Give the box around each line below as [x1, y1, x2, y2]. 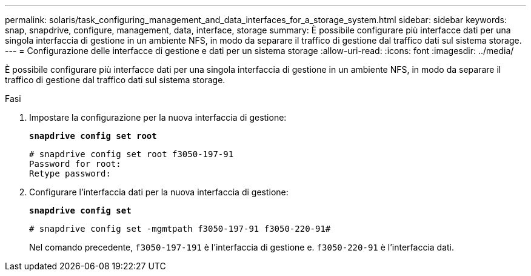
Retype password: [29, 169, 111, 178]
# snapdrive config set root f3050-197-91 [29, 149, 234, 159]
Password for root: [29, 159, 121, 169]
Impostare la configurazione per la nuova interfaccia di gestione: [29, 112, 287, 123]
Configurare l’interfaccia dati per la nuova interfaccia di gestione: [29, 187, 289, 197]
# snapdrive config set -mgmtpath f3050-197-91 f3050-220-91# [29, 224, 331, 234]
